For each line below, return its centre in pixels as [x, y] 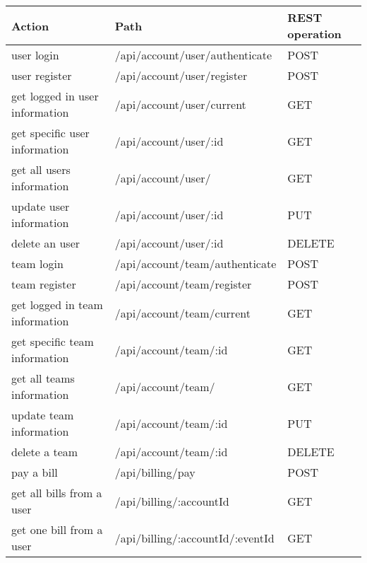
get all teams [43, 378]
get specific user [50, 133]
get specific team [53, 341]
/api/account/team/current [182, 313]
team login [37, 263]
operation [314, 34]
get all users [41, 169]
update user [41, 206]
